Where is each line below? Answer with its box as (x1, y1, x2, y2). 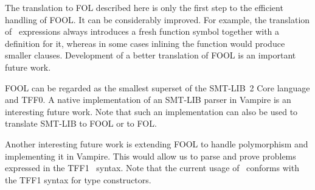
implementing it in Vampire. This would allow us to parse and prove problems (5, 149, 296, 162)
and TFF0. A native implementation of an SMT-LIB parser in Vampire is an (5, 93, 291, 106)
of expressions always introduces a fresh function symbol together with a (5, 25, 280, 38)
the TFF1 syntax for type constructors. (5, 173, 151, 186)
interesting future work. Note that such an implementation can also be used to (5, 105, 298, 118)
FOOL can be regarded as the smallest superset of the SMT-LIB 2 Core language (5, 81, 310, 94)
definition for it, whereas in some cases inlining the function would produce (5, 37, 285, 49)
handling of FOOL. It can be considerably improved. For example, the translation (5, 13, 310, 26)
